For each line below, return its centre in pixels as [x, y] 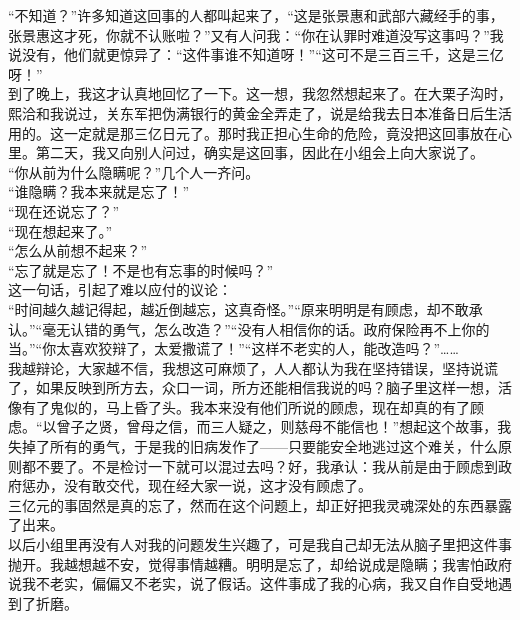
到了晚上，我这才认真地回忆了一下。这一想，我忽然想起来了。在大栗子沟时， [260, 93]
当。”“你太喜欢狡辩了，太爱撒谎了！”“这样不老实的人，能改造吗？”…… [233, 348]
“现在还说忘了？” [64, 210]
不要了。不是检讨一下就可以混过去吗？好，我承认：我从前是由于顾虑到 [266, 465]
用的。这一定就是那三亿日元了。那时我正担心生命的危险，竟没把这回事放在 [253, 132]
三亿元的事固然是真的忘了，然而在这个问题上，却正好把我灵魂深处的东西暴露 [260, 504]
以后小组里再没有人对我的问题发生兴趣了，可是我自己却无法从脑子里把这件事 [260, 544]
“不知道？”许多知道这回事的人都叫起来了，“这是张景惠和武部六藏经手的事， [256, 15]
